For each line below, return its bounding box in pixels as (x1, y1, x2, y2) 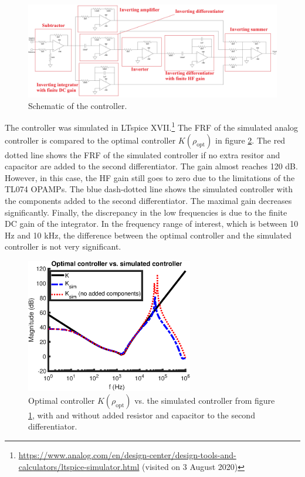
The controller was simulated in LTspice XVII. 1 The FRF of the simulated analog (5, 120, 299, 134)
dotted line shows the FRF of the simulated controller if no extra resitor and (5, 148, 280, 161)
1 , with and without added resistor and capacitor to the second (28, 408, 255, 421)
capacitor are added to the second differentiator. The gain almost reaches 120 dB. (5, 160, 298, 172)
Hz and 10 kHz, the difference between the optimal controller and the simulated (5, 229, 292, 241)
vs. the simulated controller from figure (134, 394, 275, 406)
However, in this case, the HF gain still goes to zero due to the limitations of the (5, 171, 295, 183)
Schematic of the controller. (28, 99, 127, 111)
